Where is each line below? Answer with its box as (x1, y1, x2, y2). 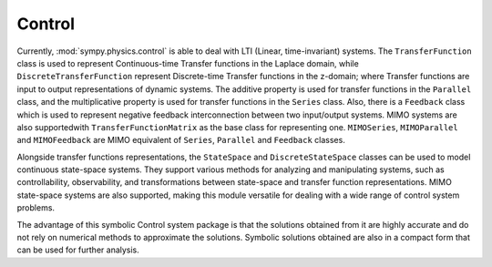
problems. (16, 202, 55, 213)
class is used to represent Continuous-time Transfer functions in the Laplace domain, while (16, 57, 359, 68)
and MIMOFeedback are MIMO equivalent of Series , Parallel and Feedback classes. (16, 135, 345, 146)
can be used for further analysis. (16, 244, 140, 255)
